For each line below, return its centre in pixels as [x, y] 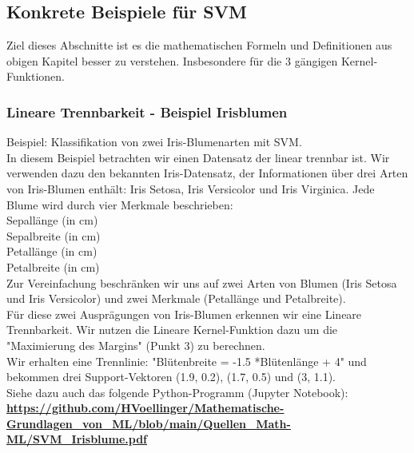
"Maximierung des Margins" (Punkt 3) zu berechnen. [136, 345]
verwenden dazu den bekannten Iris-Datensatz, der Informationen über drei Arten [207, 173]
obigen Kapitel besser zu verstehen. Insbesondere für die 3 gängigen [172, 60]
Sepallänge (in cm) [52, 220]
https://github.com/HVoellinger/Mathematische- [145, 408]
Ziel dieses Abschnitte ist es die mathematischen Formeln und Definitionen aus [199, 45]
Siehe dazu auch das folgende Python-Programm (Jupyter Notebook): [177, 392]
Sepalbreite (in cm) [54, 235]
